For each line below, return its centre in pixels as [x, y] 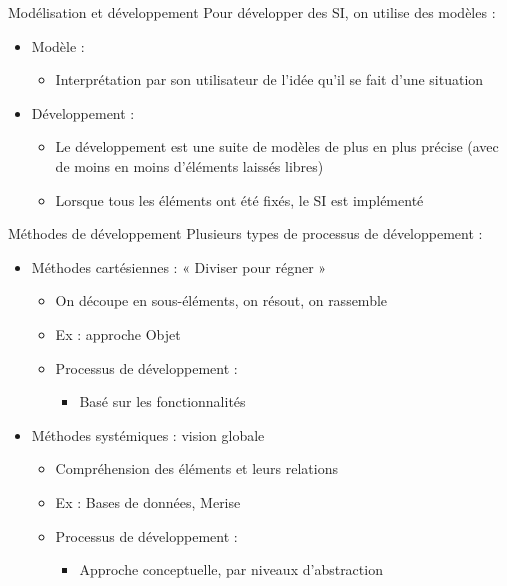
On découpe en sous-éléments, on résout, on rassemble [221, 300]
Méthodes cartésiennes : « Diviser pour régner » [179, 266]
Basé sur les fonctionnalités [162, 401]
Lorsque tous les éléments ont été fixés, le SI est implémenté [239, 199]
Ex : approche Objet [118, 333]
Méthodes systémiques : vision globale [148, 434]
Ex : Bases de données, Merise [148, 501]
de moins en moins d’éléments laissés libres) [189, 165]
